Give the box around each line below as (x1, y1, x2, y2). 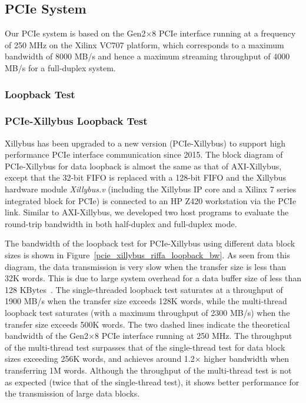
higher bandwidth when (204, 352, 290, 365)
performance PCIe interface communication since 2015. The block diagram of (5, 148, 283, 161)
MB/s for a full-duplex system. (5, 61, 116, 74)
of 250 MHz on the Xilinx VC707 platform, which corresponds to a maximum (5, 38, 284, 51)
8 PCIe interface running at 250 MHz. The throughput (94, 329, 292, 342)
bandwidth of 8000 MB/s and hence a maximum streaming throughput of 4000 (5, 50, 290, 62)
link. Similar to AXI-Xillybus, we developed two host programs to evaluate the (5, 206, 289, 218)
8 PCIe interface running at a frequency (152, 27, 296, 39)
